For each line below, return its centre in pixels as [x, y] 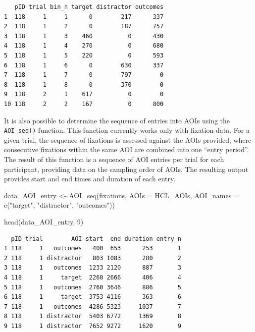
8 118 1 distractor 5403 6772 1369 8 [93, 316]
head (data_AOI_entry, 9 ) [44, 221]
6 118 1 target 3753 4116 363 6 [93, 297]
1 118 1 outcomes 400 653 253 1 [93, 249]
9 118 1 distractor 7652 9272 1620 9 [93, 326]
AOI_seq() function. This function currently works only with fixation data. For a [127, 130]
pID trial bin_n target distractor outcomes [89, 7]
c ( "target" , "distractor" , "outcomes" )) [59, 205]
